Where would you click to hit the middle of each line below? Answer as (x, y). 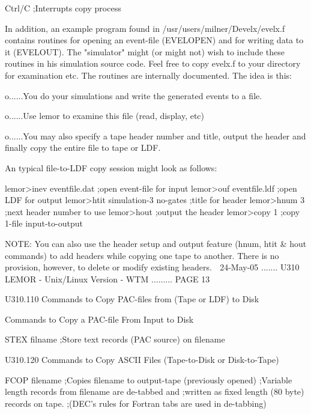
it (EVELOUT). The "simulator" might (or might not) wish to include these (145, 51)
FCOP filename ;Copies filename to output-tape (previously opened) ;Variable (149, 379)
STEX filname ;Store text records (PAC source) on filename (115, 339)
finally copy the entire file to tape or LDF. (83, 148)
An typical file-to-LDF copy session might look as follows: (111, 167)
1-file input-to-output (44, 223)
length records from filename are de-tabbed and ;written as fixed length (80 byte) (155, 391)
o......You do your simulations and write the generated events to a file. (134, 95)
